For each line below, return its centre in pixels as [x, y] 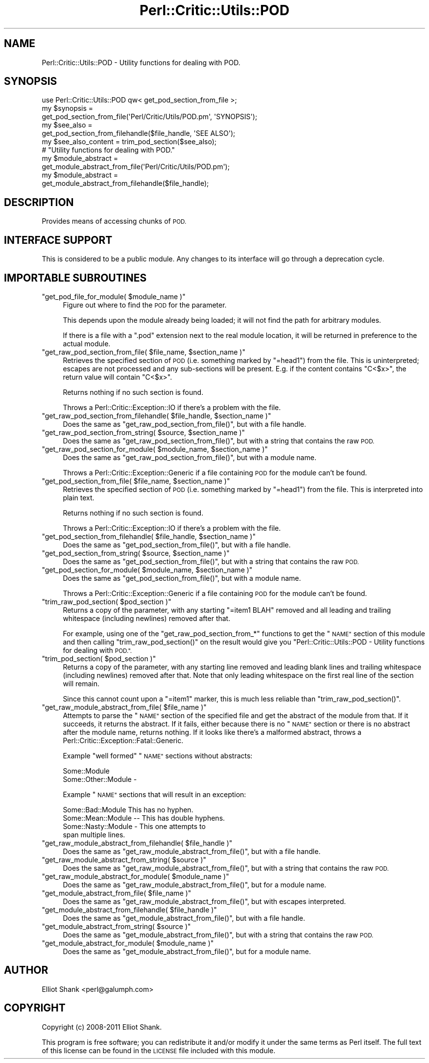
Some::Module [86, 771]
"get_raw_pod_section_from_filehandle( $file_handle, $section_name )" [156, 415]
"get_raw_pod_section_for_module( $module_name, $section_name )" [155, 449]
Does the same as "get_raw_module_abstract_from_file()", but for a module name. [195, 884]
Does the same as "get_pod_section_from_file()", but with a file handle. [177, 544]
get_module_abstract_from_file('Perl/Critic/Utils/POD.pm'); [136, 167]
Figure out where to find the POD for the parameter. [145, 305]
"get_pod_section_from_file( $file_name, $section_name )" [136, 481]
